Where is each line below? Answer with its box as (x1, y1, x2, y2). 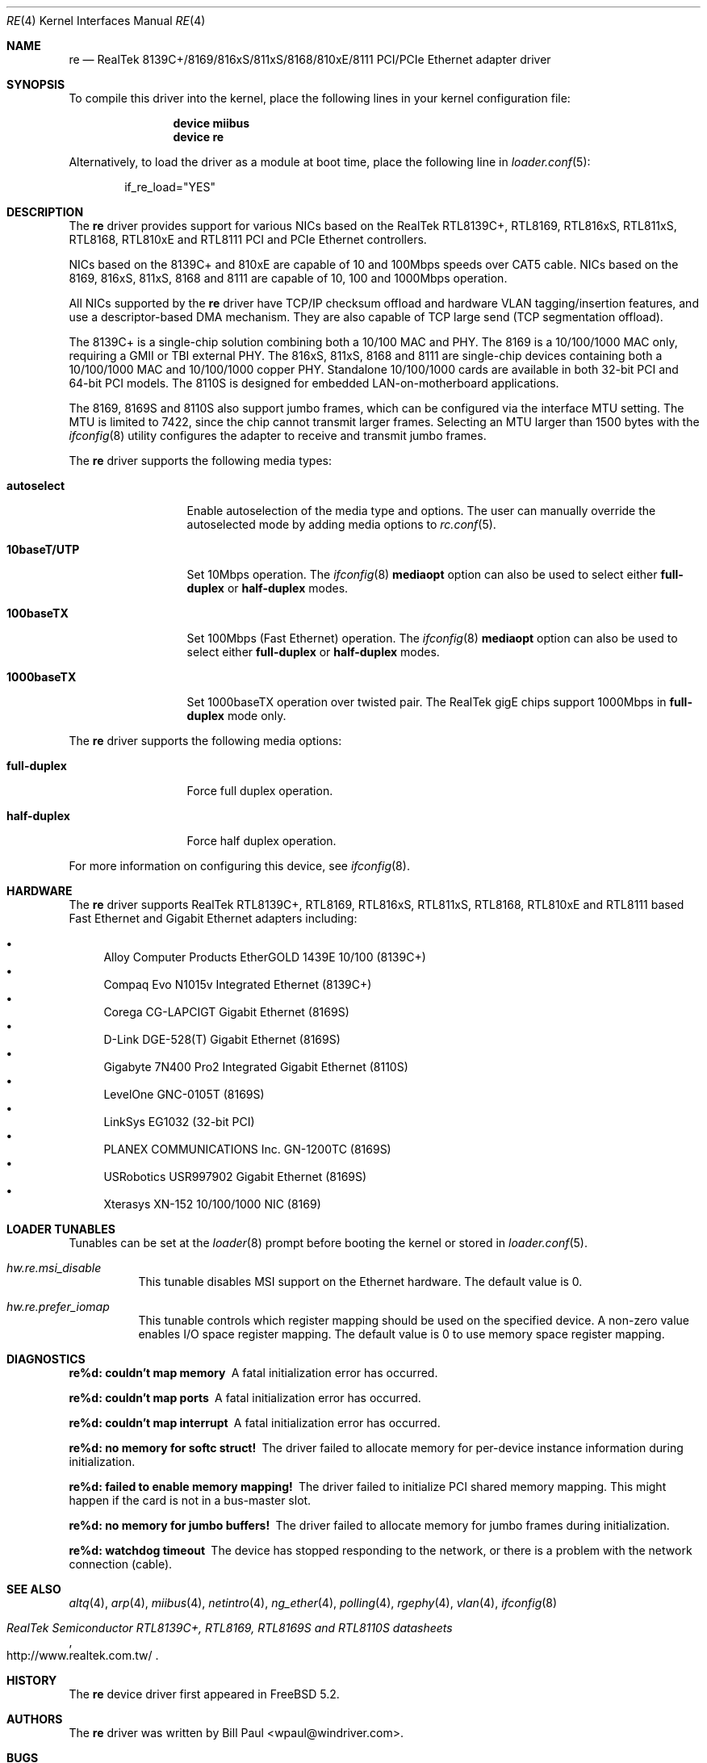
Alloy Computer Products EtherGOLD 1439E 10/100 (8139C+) (103, 950, 426, 964)
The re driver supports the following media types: (69, 454, 333, 467)
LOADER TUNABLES (6, 1222, 115, 1236)
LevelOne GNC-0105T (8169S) (103, 1087, 265, 1101)
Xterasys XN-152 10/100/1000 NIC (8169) (103, 1197, 321, 1211)
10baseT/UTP (6, 542, 80, 556)
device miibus (173, 116, 250, 130)
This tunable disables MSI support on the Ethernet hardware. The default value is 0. (138, 1275, 583, 1288)
